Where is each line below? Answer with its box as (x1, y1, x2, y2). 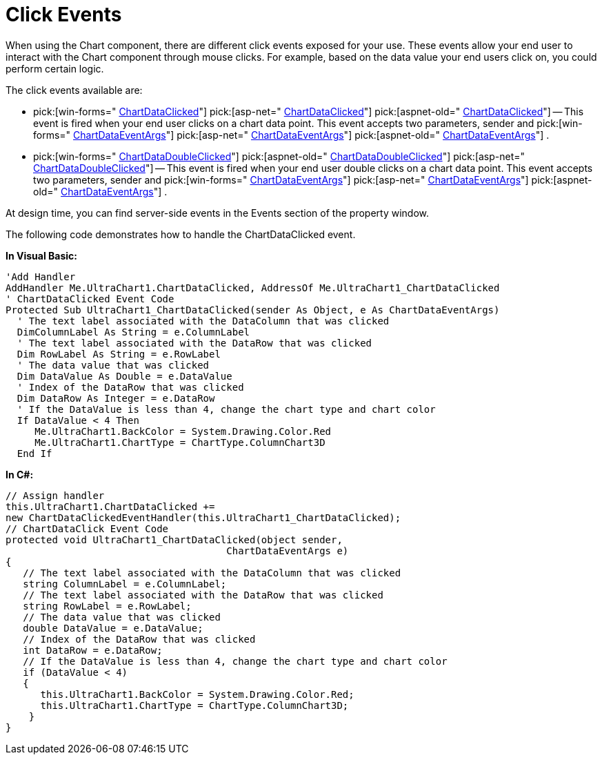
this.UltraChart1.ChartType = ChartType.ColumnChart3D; (40, 699, 349, 711)
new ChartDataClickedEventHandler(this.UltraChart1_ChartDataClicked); (6, 511, 401, 523)
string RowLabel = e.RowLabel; (23, 600, 192, 612)
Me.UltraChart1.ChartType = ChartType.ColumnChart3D (34, 436, 325, 448)
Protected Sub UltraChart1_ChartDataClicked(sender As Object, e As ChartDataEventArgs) (6, 304, 500, 315)
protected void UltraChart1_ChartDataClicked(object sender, (6, 534, 343, 545)
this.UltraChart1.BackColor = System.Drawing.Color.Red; (40, 688, 354, 700)
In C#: (6, 468, 34, 480)
